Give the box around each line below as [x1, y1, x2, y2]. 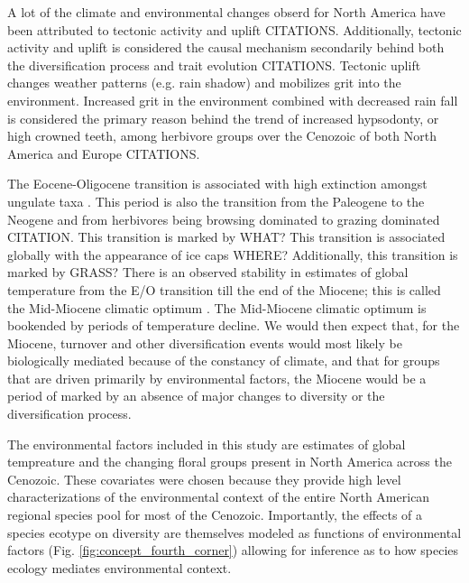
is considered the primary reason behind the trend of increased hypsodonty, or [7, 108, 439, 127]
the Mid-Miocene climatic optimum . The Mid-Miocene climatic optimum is [7, 298, 427, 317]
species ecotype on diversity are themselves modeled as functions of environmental [7, 523, 462, 541]
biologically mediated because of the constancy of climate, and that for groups [7, 351, 440, 370]
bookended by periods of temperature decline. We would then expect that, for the [7, 316, 460, 335]
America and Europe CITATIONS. [7, 143, 200, 162]
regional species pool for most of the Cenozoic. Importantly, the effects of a [7, 505, 423, 524]
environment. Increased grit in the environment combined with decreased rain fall [7, 90, 458, 109]
